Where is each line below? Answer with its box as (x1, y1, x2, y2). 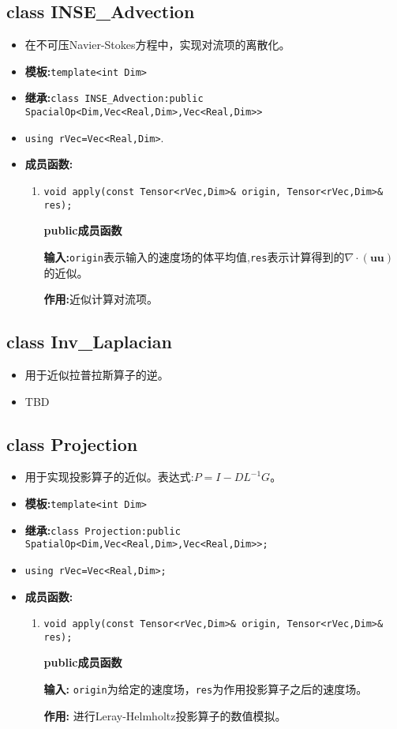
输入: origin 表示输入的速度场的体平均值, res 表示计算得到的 (43, 248, 345, 265)
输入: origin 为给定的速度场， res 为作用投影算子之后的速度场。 (43, 681, 368, 697)
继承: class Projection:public (24, 521, 181, 538)
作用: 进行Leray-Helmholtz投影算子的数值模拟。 (43, 707, 287, 723)
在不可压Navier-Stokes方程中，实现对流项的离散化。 (24, 36, 290, 53)
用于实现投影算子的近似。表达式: (24, 468, 194, 485)
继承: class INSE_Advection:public (24, 89, 204, 106)
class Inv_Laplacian (6, 329, 172, 354)
